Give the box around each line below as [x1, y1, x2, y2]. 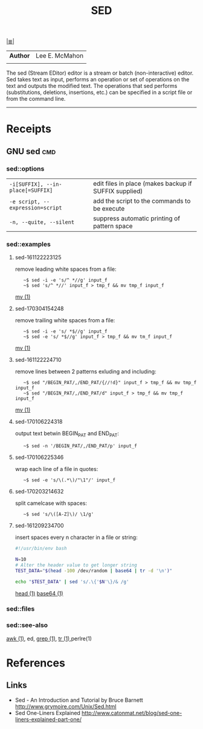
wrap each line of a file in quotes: [14, 466, 98, 473]
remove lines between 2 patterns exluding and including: [14, 368, 156, 375]
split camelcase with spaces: [14, 500, 88, 507]
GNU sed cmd [6, 146, 56, 157]
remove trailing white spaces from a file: [14, 317, 115, 324]
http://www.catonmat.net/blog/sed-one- [81, 709, 182, 716]
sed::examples [6, 240, 51, 248]
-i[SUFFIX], [9, 181, 44, 188]
